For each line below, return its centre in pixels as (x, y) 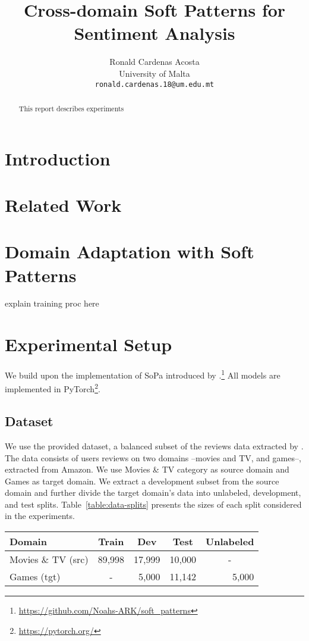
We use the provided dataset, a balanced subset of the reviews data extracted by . (154, 445)
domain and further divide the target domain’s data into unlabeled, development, (153, 493)
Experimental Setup (89, 344)
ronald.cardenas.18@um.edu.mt (154, 84)
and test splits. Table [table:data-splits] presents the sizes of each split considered (153, 504)
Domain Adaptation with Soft (130, 251)
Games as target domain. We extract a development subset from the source (142, 481)
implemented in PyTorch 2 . (53, 388)
